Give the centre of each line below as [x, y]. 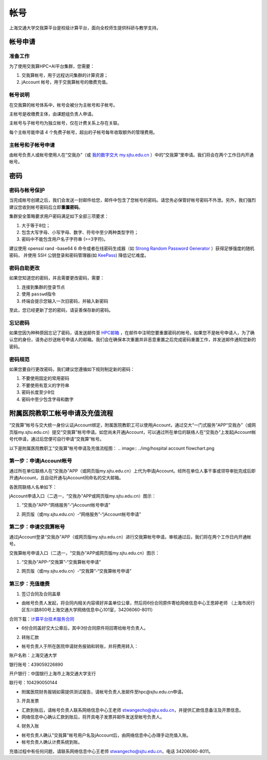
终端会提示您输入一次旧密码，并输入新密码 [65, 301]
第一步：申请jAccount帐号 [41, 461]
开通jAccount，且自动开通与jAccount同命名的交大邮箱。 [66, 478]
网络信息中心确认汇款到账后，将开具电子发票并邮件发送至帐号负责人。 [93, 717]
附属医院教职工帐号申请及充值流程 [61, 413]
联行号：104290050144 [33, 683]
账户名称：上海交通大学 [33, 655]
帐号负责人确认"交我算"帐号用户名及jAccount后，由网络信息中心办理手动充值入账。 [106, 735]
